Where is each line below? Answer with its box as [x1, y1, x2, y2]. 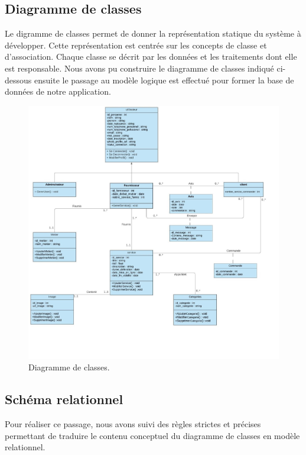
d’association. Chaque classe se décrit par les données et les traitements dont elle [5, 50, 297, 63]
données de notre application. [5, 85, 111, 98]
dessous [5, 73, 32, 86]
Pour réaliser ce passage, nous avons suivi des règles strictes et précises [5, 417, 261, 430]
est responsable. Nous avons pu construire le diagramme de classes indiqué [5, 62, 274, 74]
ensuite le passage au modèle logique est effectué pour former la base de [34, 73, 294, 86]
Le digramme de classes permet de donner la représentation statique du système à [5, 27, 301, 40]
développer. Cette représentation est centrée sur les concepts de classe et [5, 38, 267, 51]
